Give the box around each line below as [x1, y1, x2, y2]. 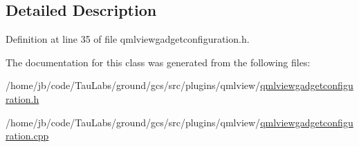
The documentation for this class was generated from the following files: [6, 55, 311, 69]
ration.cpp [6, 128, 49, 143]
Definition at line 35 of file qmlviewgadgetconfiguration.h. [6, 32, 250, 46]
